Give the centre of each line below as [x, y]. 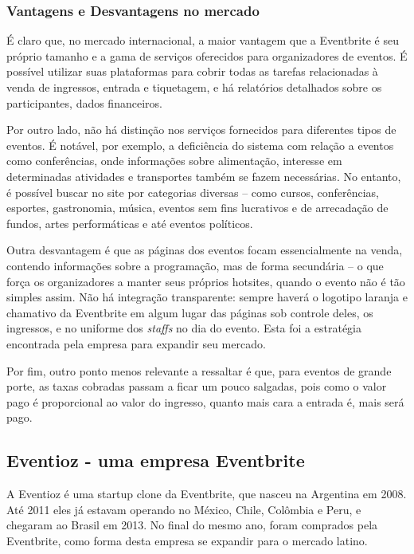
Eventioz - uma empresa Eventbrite [156, 460]
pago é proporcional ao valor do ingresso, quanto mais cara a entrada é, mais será [205, 401]
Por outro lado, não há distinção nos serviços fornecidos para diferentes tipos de [201, 130]
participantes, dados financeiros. [84, 102]
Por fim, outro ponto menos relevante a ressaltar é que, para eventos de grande [199, 370]
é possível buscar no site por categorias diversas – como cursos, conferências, [193, 192]
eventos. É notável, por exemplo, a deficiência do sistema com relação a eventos [200, 145]
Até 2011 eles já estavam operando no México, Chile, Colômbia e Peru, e [184, 509]
